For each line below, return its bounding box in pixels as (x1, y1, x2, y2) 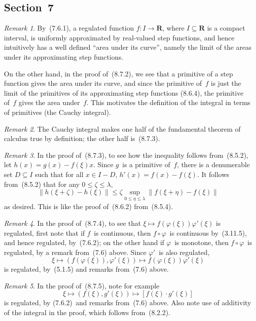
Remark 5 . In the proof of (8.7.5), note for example (4, 280, 160, 290)
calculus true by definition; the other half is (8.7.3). (4, 133, 160, 143)
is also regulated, (158, 247, 210, 257)
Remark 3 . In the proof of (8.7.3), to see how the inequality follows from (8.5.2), (4, 149, 249, 160)
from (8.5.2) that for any (4, 178, 80, 189)
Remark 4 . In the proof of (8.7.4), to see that (4, 217, 141, 228)
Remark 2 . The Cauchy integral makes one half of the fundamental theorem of (4, 123, 241, 134)
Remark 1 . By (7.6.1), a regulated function (4, 23, 134, 33)
